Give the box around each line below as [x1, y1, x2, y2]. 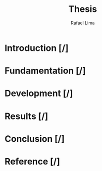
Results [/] [4, 111, 49, 122]
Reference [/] [4, 156, 60, 167]
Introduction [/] [4, 42, 69, 54]
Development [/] [4, 88, 73, 99]
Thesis [68, 3, 97, 15]
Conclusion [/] [4, 133, 65, 144]
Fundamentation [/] [4, 65, 86, 76]
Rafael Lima [70, 20, 95, 26]
